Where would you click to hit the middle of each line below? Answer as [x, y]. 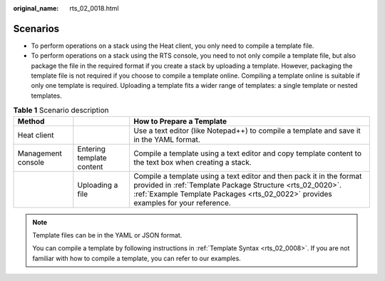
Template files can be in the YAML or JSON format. [107, 235]
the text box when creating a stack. [192, 162]
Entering [92, 148]
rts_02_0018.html [94, 8]
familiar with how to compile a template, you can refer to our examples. [137, 258]
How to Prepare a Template [180, 121]
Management [40, 153]
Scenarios [36, 29]
